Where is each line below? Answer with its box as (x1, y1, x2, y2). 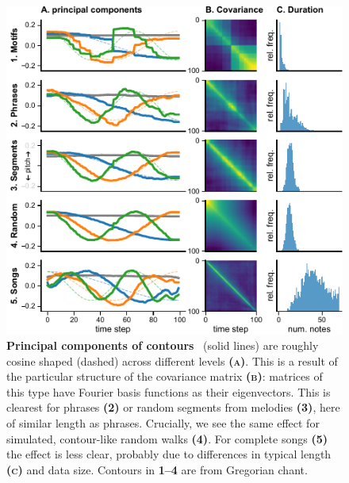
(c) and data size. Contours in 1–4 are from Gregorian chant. (6, 461, 308, 477)
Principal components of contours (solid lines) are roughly (6, 337, 319, 354)
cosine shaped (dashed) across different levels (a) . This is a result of (6, 352, 338, 369)
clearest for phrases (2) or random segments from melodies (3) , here (6, 399, 340, 416)
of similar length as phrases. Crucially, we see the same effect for (6, 415, 320, 431)
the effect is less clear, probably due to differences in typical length (6, 446, 332, 462)
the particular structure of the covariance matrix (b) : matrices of (6, 368, 323, 385)
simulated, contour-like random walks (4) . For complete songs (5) (6, 430, 328, 447)
